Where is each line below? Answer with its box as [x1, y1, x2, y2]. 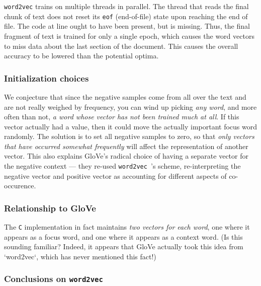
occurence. [4, 180, 36, 191]
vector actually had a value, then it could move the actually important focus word [4, 121, 257, 131]
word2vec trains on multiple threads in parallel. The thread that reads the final [4, 1, 249, 11]
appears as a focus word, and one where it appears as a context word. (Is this [4, 231, 243, 242]
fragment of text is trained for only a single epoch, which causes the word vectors [4, 30, 254, 41]
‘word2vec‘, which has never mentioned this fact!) [4, 251, 156, 261]
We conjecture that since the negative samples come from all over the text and [4, 91, 246, 102]
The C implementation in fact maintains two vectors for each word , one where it [4, 222, 250, 232]
